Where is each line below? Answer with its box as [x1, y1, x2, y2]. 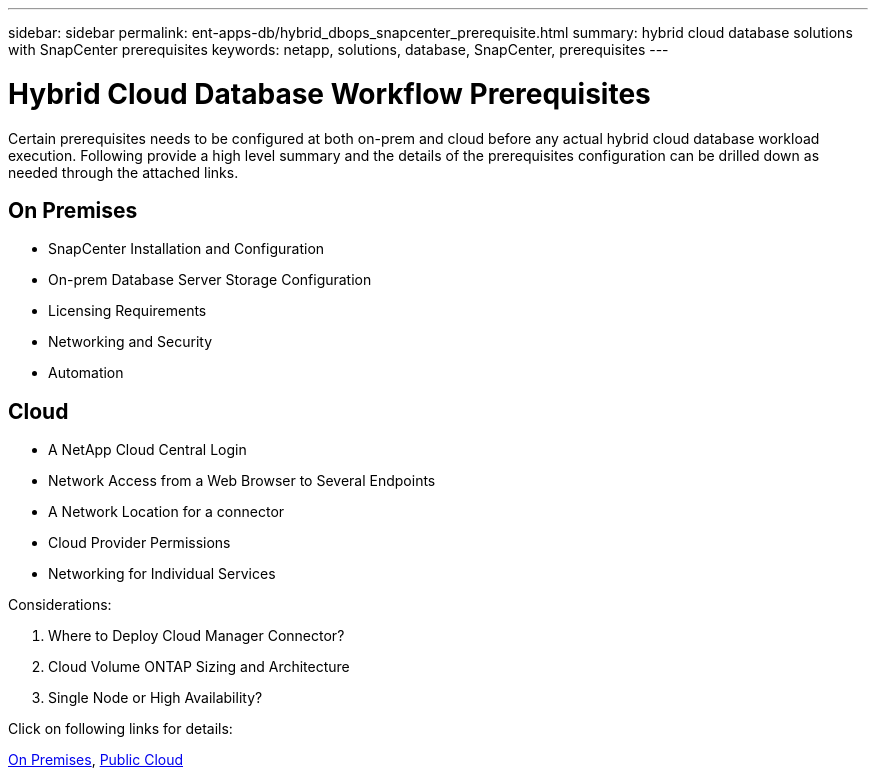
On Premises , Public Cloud [8, 751, 184, 769]
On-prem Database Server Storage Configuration [48, 271, 372, 289]
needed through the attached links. [8, 163, 239, 181]
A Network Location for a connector [48, 503, 285, 521]
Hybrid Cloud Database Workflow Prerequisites [8, 76, 651, 111]
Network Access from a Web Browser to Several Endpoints [48, 472, 436, 490]
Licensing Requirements [48, 302, 207, 320]
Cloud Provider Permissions [48, 534, 231, 552]
